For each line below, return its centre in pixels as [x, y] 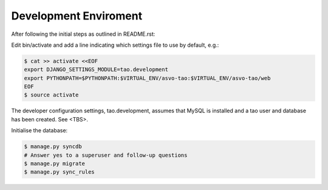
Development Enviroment [77, 16]
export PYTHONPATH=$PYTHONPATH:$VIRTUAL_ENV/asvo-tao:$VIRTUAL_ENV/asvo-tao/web [147, 78]
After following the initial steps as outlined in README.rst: [83, 34]
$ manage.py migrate [54, 164]
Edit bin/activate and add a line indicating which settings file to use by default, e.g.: [115, 45]
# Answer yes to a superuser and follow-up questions [106, 155]
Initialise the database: [39, 131]
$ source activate [51, 95]
